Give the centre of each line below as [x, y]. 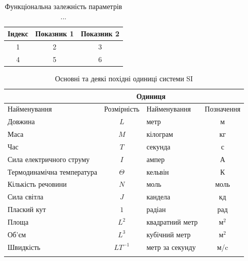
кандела [158, 197]
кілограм [160, 134]
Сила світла [26, 197]
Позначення [222, 109]
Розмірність [122, 109]
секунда [158, 146]
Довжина [21, 121]
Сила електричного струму [49, 159]
